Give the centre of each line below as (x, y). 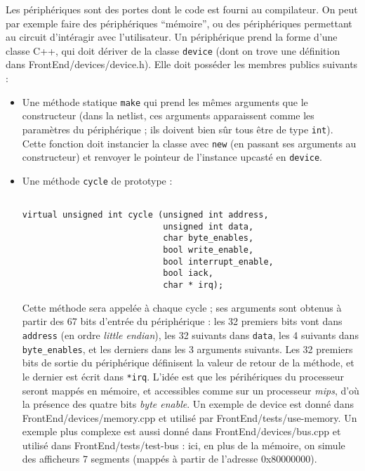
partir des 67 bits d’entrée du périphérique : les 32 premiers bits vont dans (182, 321)
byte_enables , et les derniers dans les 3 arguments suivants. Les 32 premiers (187, 349)
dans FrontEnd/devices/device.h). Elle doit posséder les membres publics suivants (182, 64)
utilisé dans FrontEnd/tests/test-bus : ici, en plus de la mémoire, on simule (184, 445)
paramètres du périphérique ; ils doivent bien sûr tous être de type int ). (178, 129)
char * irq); (193, 285)
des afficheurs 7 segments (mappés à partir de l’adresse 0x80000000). (170, 459)
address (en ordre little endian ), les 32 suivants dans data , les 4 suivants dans (190, 334)
